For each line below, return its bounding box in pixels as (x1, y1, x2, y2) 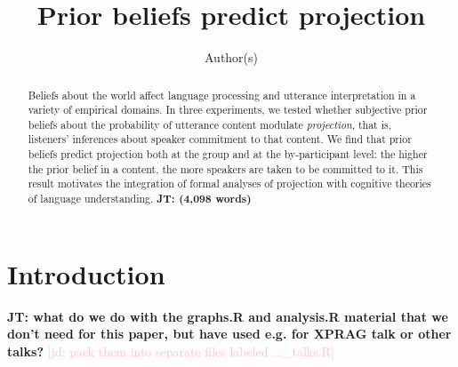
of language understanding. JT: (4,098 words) (28, 191, 252, 207)
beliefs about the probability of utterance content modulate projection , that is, (28, 116, 391, 132)
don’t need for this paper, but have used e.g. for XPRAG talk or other (7, 324, 452, 343)
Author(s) (204, 48, 259, 67)
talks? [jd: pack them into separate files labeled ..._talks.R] (7, 341, 334, 360)
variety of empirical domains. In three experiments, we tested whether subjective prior (28, 102, 428, 117)
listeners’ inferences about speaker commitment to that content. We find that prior (28, 132, 412, 147)
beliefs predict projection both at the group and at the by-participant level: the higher (28, 147, 428, 162)
